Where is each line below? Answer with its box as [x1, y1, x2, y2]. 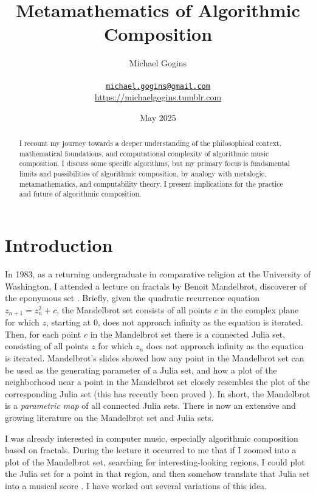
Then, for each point [5, 327, 81, 340]
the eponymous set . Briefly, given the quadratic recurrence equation [5, 291, 259, 304]
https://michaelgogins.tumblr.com [94, 91, 222, 103]
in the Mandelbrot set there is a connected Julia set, [90, 327, 286, 340]
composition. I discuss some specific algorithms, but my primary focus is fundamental [19, 158, 290, 169]
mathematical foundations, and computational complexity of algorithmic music [19, 148, 269, 158]
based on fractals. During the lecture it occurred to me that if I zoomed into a [5, 444, 297, 456]
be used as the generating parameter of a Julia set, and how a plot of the [5, 363, 277, 376]
